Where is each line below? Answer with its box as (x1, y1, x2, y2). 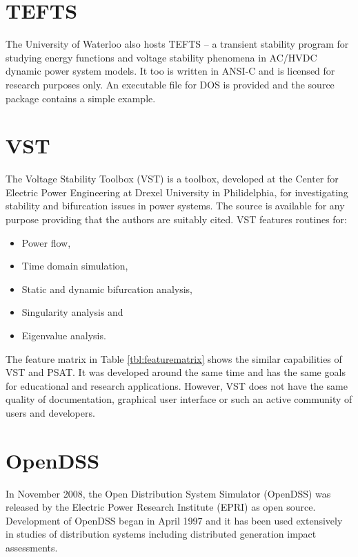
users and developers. (6, 405, 95, 419)
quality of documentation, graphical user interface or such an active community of (6, 392, 352, 406)
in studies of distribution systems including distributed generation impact (6, 527, 317, 541)
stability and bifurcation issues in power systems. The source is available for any (6, 198, 345, 213)
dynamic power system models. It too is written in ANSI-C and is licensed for (6, 64, 335, 78)
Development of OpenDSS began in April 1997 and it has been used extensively (6, 513, 343, 527)
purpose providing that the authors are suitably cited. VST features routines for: (6, 212, 347, 226)
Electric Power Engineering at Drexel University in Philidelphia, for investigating (6, 185, 348, 199)
